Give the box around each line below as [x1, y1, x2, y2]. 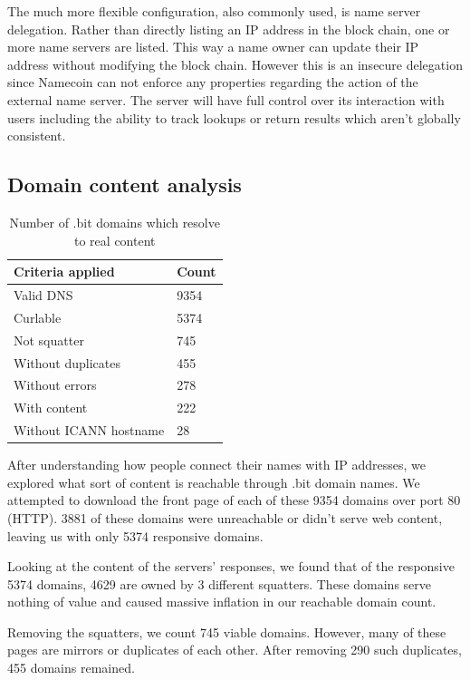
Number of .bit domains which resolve [9, 212, 220, 231]
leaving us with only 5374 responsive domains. [7, 526, 264, 545]
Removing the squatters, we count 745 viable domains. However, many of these [7, 622, 446, 641]
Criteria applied [14, 262, 115, 281]
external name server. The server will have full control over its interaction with [7, 90, 445, 109]
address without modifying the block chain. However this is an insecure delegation [7, 54, 463, 73]
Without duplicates [14, 353, 120, 372]
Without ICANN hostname [14, 421, 165, 440]
